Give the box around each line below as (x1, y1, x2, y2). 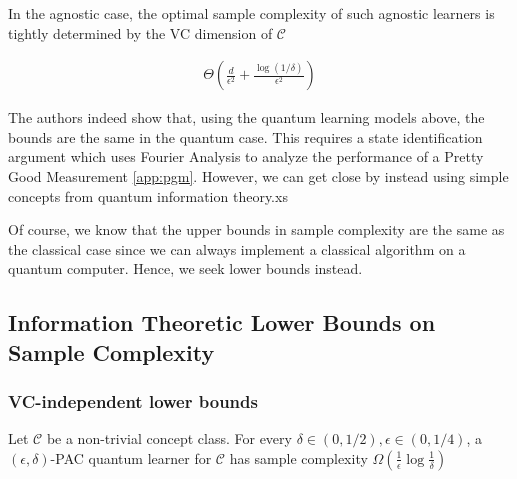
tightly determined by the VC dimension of (8, 22, 273, 43)
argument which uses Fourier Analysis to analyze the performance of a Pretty (8, 146, 484, 167)
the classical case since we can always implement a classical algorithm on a (8, 238, 466, 259)
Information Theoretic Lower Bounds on (8, 307, 436, 338)
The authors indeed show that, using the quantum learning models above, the (8, 107, 485, 128)
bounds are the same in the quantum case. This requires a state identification (8, 126, 483, 147)
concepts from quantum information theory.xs (8, 185, 288, 206)
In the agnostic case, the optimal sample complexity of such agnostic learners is (8, 3, 495, 23)
